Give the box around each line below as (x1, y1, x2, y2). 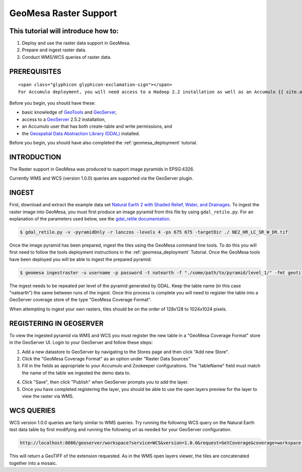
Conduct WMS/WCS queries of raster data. (22, 54, 112, 60)
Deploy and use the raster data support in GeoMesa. (22, 40, 131, 46)
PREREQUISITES (9, 67, 61, 75)
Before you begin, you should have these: (9, 100, 96, 106)
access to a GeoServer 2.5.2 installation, (22, 116, 106, 122)
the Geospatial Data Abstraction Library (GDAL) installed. (22, 130, 140, 136)
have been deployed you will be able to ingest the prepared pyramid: (9, 256, 152, 262)
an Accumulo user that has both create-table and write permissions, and (22, 123, 172, 129)
